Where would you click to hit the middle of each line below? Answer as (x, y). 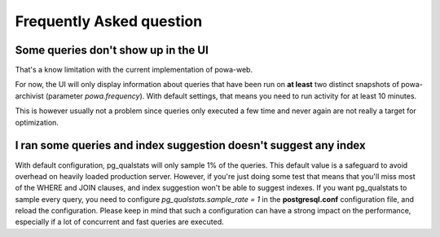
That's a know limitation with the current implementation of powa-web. (134, 70)
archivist (29, 96)
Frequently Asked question (109, 21)
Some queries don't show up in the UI (112, 50)
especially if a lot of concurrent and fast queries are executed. (119, 222)
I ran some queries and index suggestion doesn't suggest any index (190, 145)
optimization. (37, 122)
